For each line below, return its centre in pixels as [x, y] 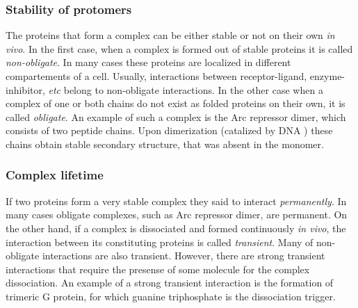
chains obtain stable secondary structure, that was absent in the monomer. [165, 144]
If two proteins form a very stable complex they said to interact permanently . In [176, 201]
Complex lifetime [55, 175]
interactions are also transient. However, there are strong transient [184, 256]
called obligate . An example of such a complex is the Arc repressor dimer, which [176, 116]
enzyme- [327, 76]
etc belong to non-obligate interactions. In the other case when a [186, 89]
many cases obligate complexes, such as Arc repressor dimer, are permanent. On [177, 214]
